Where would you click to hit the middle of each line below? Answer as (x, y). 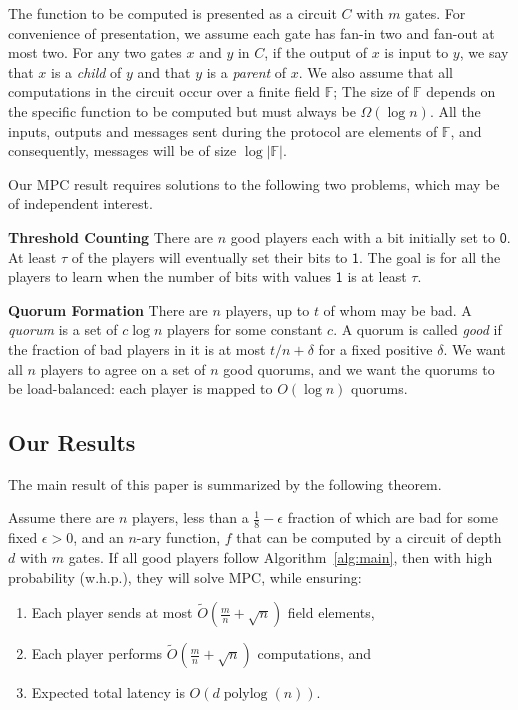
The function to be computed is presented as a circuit (172, 13)
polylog (245, 694)
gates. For (435, 13)
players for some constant (244, 329)
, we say (484, 52)
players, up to (267, 309)
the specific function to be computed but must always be (182, 110)
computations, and (314, 653)
